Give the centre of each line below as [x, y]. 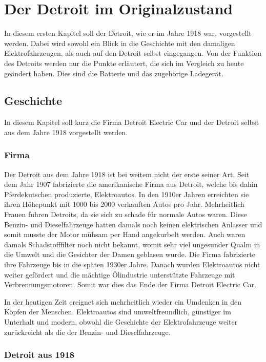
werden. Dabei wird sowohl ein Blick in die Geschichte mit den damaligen [120, 43]
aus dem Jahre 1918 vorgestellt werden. [66, 132]
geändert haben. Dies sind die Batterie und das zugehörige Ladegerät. [114, 73]
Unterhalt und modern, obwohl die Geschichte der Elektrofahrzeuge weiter [121, 322]
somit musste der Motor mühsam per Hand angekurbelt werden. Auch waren [125, 234]
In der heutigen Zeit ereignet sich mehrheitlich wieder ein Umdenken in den [123, 301]
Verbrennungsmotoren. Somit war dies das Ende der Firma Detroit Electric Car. [130, 284]
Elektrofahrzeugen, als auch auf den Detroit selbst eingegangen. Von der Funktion [133, 53]
